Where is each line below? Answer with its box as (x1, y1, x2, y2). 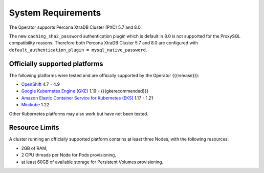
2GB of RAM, (21, 145, 47, 151)
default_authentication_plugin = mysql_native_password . (9, 47, 147, 53)
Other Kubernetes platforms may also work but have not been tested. (9, 111, 149, 116)
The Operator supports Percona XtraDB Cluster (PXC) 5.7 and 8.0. (9, 24, 142, 30)
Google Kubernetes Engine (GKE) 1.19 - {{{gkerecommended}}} (21, 88, 149, 94)
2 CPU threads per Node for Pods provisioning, (21, 152, 116, 158)
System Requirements (9, 7, 101, 18)
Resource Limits (9, 123, 60, 132)
